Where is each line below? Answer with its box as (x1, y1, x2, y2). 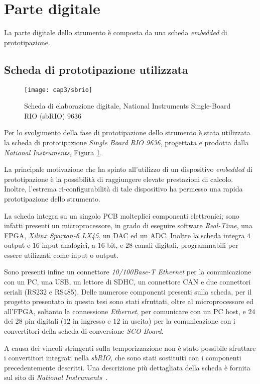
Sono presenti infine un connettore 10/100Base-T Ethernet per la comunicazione (4, 266, 251, 277)
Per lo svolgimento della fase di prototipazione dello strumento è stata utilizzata (4, 127, 250, 138)
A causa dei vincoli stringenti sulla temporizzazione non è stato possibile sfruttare (4, 342, 256, 353)
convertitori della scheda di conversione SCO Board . (4, 326, 164, 336)
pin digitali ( (25, 316, 64, 326)
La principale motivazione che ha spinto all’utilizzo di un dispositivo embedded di (4, 164, 252, 174)
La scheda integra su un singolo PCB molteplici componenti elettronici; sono (4, 210, 239, 221)
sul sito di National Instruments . (4, 372, 108, 382)
